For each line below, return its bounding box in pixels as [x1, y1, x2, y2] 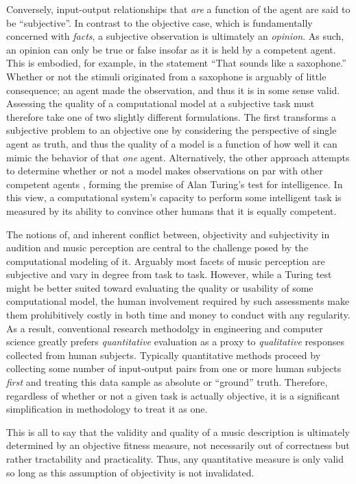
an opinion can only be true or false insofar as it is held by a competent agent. [6, 42, 336, 56]
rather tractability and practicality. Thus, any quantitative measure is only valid [6, 452, 344, 465]
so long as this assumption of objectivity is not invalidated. [6, 465, 254, 479]
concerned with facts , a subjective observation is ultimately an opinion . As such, [6, 29, 344, 43]
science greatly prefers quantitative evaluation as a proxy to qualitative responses [6, 334, 344, 349]
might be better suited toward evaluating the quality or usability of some [6, 280, 313, 295]
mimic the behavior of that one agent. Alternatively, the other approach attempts [6, 150, 350, 164]
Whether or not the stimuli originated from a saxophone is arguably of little [6, 69, 327, 83]
